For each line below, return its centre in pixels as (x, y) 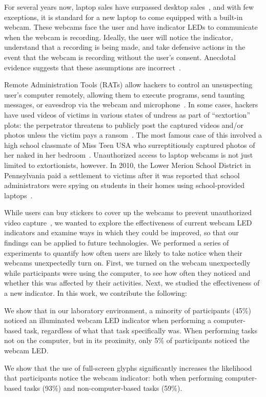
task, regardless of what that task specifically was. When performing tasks (140, 330)
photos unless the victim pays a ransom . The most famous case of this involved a (133, 135)
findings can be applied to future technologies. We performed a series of (117, 243)
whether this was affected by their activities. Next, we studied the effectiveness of (132, 283)
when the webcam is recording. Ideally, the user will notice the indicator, (119, 37)
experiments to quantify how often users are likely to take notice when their (123, 252)
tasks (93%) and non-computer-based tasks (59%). (103, 387)
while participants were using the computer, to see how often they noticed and (127, 272)
